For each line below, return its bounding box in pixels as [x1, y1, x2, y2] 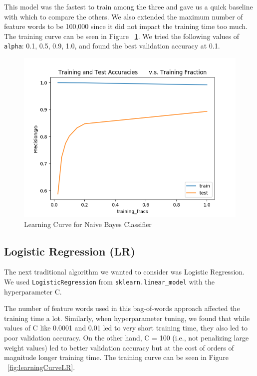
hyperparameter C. [4, 286, 62, 296]
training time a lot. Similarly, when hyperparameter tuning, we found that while [4, 312, 250, 323]
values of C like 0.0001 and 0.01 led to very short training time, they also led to [4, 322, 248, 333]
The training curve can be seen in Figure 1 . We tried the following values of [4, 30, 240, 41]
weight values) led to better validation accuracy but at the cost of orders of [4, 342, 234, 352]
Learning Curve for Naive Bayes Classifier [24, 218, 152, 229]
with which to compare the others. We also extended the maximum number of [4, 11, 243, 21]
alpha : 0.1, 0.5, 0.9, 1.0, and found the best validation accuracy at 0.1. [4, 40, 220, 51]
